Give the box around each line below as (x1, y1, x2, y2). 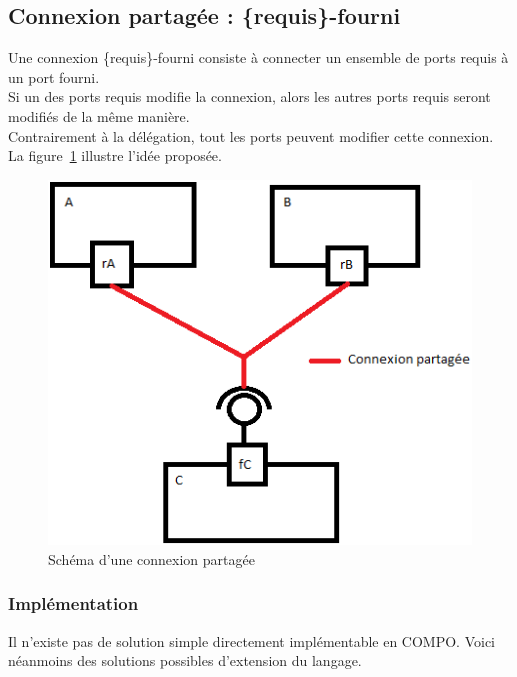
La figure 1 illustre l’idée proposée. (8, 145, 222, 166)
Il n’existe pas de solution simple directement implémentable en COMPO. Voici (8, 630, 496, 651)
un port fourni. (8, 66, 100, 87)
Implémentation (8, 591, 139, 616)
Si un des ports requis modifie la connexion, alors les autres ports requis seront (8, 86, 491, 107)
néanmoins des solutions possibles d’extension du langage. (8, 650, 362, 671)
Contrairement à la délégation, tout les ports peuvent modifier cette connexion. (8, 125, 494, 146)
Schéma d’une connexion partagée (48, 548, 255, 569)
